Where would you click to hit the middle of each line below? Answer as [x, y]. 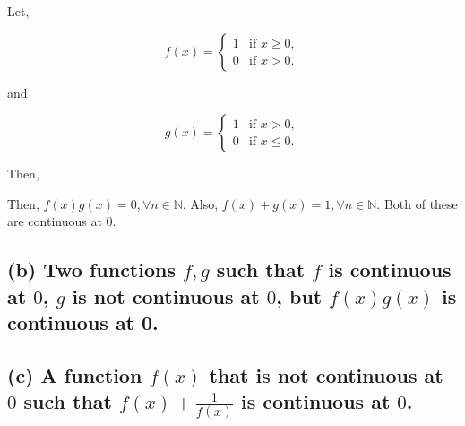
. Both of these [417, 203]
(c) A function [75, 374]
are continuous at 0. [62, 221]
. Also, [200, 203]
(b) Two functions [91, 270]
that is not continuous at [326, 374]
